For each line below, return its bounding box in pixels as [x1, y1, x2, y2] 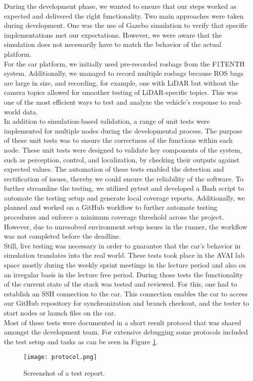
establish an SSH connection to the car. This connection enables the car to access [4, 288, 248, 298]
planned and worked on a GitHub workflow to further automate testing [4, 202, 217, 212]
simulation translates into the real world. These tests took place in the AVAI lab [4, 250, 245, 260]
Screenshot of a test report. [23, 368, 105, 378]
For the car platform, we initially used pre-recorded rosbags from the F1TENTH [4, 58, 245, 68]
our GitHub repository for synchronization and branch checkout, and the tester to [4, 298, 249, 308]
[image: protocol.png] [23, 354, 97, 361]
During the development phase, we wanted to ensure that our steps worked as [4, 1, 236, 11]
